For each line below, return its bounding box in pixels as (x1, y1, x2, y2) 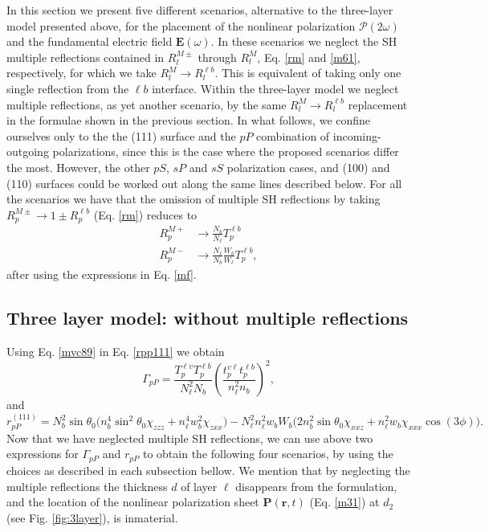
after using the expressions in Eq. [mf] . (6, 266, 197, 283)
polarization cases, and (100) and (226, 158, 390, 175)
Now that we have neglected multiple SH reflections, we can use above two (6, 429, 373, 446)
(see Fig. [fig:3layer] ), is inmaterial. (6, 509, 178, 526)
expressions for (6, 445, 79, 462)
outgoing (6, 143, 49, 160)
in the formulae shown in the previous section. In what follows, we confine (6, 112, 371, 129)
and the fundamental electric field (6, 33, 173, 50)
